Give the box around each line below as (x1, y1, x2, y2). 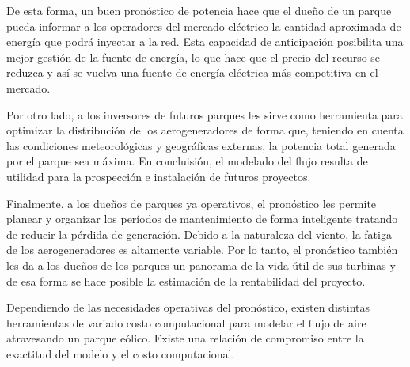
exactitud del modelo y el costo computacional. (6, 345, 235, 361)
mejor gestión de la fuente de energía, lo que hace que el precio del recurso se (6, 48, 381, 65)
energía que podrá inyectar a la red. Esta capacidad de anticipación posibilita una (6, 33, 404, 50)
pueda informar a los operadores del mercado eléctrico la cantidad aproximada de (6, 17, 401, 34)
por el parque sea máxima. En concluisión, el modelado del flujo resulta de (6, 153, 368, 169)
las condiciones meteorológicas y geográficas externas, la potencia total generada (6, 137, 396, 153)
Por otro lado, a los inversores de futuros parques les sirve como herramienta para (6, 106, 403, 123)
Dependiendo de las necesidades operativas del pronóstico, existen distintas (6, 299, 370, 316)
